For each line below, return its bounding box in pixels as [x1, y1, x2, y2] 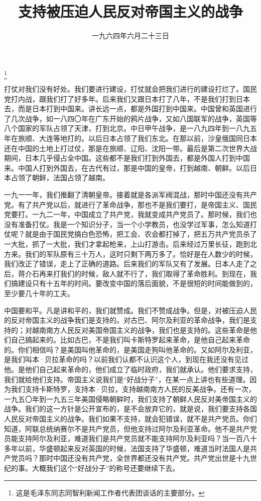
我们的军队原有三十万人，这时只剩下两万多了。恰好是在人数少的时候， [25, 248, 257, 259]
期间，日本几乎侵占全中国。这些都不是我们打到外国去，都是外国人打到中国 [4, 153, 250, 163]
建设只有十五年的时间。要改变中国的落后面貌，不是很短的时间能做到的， [18, 278, 257, 289]
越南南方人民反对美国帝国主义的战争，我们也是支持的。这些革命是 [32, 324, 250, 335]
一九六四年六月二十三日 [92, 30, 169, 41]
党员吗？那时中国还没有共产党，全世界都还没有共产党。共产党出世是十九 [11, 453, 250, 463]
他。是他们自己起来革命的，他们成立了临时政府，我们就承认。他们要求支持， [4, 364, 257, 375]
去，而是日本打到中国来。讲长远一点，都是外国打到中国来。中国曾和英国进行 [4, 103, 257, 114]
